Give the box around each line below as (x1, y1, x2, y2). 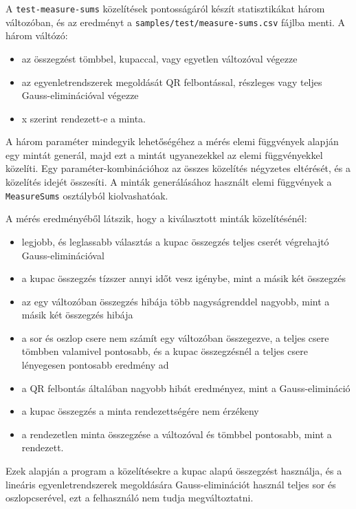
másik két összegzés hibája (21, 307, 133, 322)
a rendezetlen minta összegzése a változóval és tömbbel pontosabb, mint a (21, 426, 332, 441)
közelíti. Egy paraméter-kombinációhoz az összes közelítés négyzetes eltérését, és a (5, 161, 351, 175)
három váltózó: (5, 28, 68, 43)
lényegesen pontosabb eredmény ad (21, 358, 169, 372)
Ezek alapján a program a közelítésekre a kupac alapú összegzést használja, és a (5, 464, 342, 478)
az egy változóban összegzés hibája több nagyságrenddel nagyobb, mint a (21, 294, 330, 308)
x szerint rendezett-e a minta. (21, 111, 146, 125)
